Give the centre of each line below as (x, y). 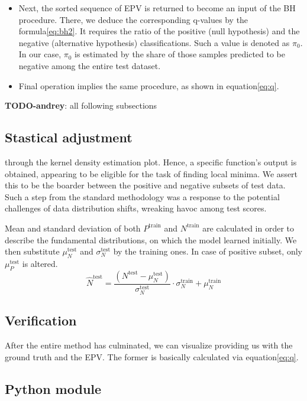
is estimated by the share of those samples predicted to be (180, 54)
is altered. (40, 263)
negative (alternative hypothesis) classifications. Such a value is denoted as (154, 42)
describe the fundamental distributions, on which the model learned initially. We (151, 239)
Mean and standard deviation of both (73, 228)
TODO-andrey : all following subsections (81, 105)
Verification (41, 320)
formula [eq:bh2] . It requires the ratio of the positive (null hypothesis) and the (159, 31)
